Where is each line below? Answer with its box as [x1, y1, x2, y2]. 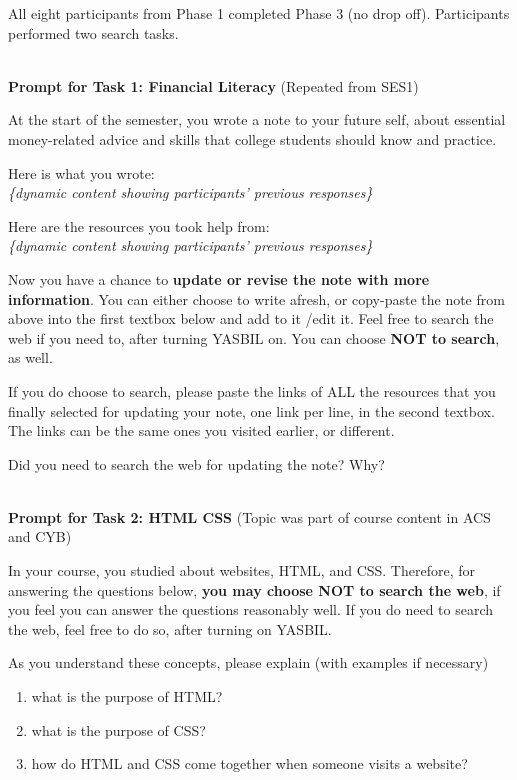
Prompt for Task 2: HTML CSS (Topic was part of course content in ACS [8, 506, 491, 527]
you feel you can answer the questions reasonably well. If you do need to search [8, 599, 494, 620]
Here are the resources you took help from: [8, 215, 270, 236]
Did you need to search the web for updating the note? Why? [8, 453, 385, 474]
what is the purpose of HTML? [31, 686, 223, 707]
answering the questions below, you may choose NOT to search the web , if [8, 579, 501, 600]
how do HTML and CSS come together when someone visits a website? [31, 753, 468, 774]
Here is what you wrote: [8, 162, 155, 183]
